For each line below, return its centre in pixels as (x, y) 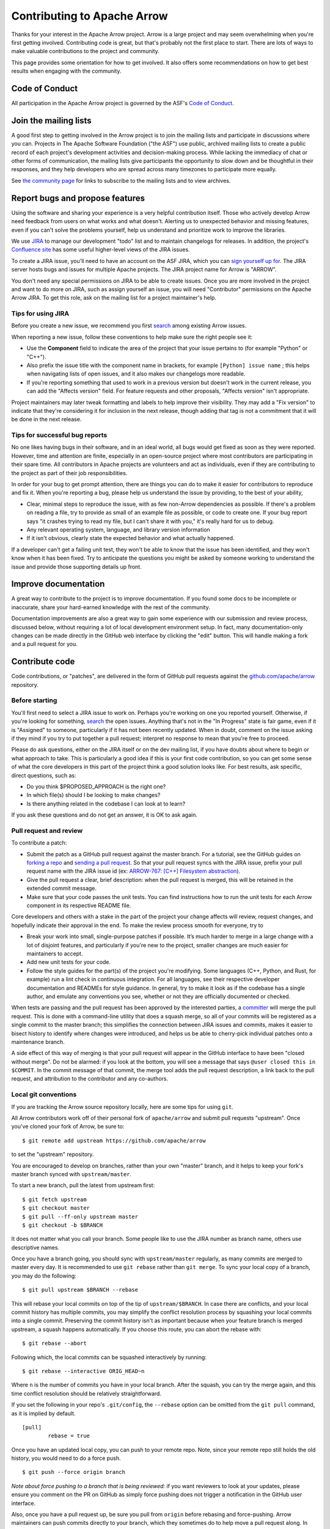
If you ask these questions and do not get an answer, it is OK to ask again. (105, 815)
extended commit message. (62, 888)
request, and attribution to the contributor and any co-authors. (90, 1079)
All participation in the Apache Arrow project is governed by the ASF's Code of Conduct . (123, 103)
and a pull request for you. (44, 644)
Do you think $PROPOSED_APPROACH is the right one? (96, 787)
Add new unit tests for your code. (69, 962)
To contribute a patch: (39, 843)
